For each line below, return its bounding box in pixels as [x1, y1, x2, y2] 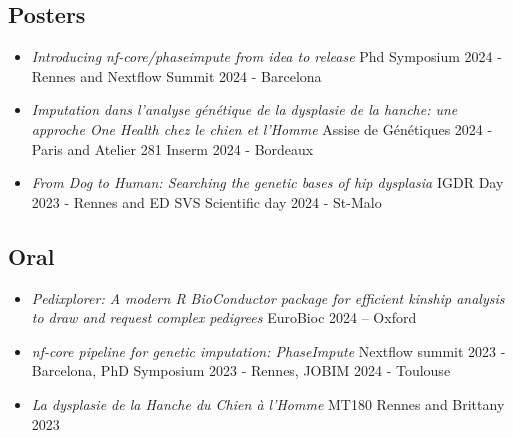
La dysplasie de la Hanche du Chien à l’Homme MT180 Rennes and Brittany [31, 393, 505, 414]
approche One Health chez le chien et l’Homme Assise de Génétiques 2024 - [31, 118, 493, 139]
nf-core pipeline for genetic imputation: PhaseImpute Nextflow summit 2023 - [31, 340, 506, 361]
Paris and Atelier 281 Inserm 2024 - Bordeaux [31, 138, 314, 159]
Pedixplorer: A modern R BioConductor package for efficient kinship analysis [31, 287, 505, 308]
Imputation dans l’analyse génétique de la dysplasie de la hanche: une [31, 99, 458, 120]
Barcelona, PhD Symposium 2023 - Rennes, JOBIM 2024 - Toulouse [31, 360, 451, 381]
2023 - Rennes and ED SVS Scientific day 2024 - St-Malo [31, 191, 382, 212]
